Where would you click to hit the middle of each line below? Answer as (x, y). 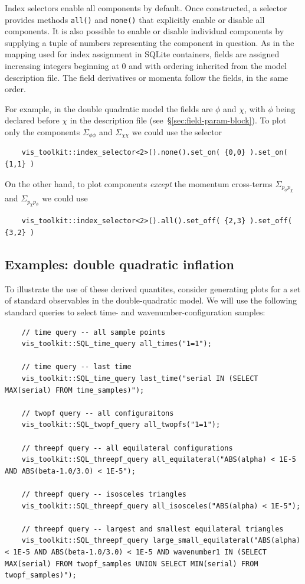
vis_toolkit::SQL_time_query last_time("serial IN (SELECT (140, 379)
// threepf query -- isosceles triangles (104, 494)
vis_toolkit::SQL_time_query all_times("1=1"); (117, 344)
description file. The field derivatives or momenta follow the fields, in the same (147, 77)
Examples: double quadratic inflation (119, 264)
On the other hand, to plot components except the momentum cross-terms (139, 183)
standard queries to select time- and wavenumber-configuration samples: (135, 312)
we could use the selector (177, 132)
